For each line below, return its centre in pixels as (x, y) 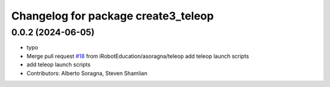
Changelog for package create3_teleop (112, 16)
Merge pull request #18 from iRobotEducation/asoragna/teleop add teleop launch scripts (138, 56)
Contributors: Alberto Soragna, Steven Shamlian (87, 73)
